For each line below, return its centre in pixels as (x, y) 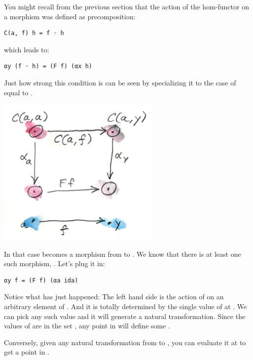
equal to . (18, 92)
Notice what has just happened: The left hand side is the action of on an (114, 297)
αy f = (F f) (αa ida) (41, 280)
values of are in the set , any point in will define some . (87, 326)
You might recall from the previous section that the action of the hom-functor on (126, 6)
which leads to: (27, 49)
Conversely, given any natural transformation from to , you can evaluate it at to (125, 342)
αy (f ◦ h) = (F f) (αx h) (48, 66)
